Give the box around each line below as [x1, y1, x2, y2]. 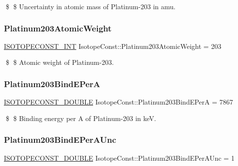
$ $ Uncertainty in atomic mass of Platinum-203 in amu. [5, 1, 175, 11]
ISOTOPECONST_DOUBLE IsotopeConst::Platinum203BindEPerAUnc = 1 [4, 152, 235, 163]
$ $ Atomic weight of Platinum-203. [5, 57, 114, 67]
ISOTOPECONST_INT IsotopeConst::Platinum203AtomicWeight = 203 [4, 41, 222, 51]
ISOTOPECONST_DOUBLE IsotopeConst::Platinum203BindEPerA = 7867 [4, 97, 233, 107]
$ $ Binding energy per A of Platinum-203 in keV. [5, 113, 156, 123]
